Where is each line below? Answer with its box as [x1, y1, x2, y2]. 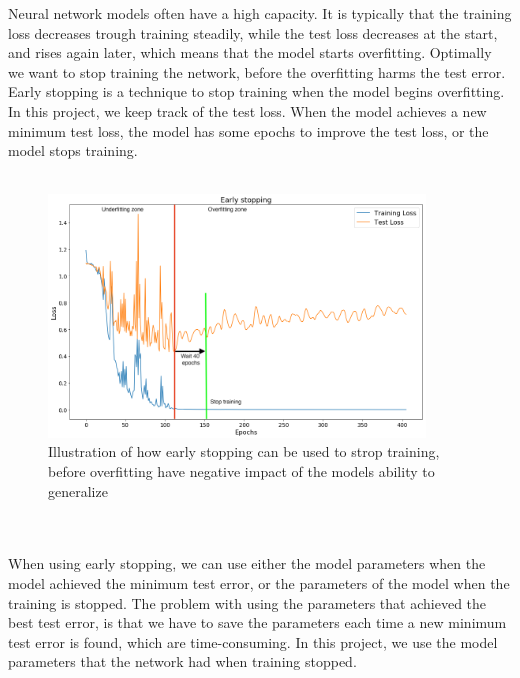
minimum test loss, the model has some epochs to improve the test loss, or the [8, 120, 489, 141]
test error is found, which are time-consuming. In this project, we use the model [8, 631, 498, 652]
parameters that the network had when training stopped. [8, 651, 357, 672]
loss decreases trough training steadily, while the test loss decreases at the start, [8, 22, 498, 43]
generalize [48, 480, 108, 501]
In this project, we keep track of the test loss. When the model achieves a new [8, 100, 487, 121]
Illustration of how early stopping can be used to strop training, [48, 441, 440, 462]
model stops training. [8, 140, 138, 161]
